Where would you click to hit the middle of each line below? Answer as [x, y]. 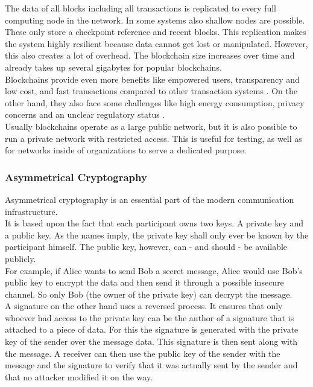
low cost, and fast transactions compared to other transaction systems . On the [151, 91]
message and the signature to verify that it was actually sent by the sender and [151, 365]
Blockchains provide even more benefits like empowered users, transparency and [152, 79]
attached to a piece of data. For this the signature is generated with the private [152, 329]
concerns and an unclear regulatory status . [85, 114]
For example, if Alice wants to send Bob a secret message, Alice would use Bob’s [154, 270]
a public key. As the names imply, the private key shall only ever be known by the [157, 235]
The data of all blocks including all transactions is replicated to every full [141, 8]
